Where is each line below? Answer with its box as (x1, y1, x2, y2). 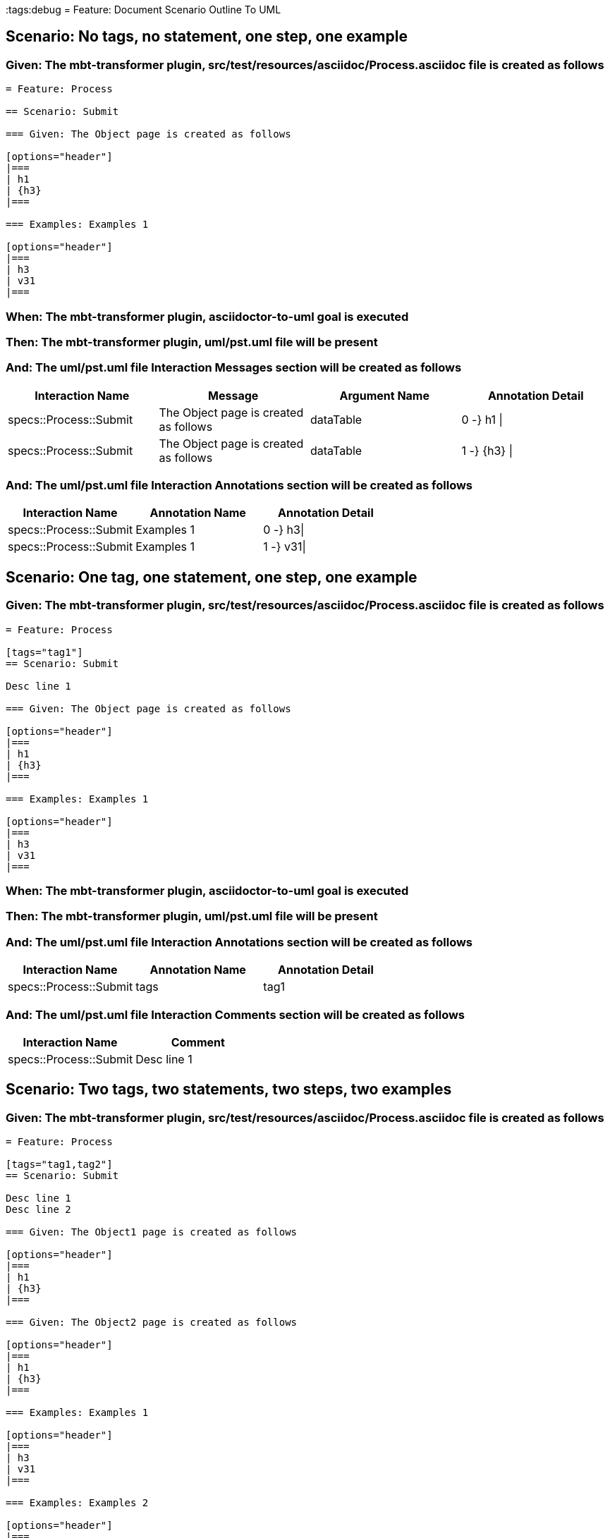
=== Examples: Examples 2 (6, 1497, 149, 1509)
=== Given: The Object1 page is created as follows (6, 1226, 298, 1238)
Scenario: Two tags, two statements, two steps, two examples (6, 1080, 452, 1099)
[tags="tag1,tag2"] (6, 1159, 113, 1171)
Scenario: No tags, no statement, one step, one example (6, 28, 408, 46)
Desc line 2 (6, 1204, 71, 1216)
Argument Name (339, 388, 429, 403)
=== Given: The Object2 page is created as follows (6, 1317, 298, 1329)
